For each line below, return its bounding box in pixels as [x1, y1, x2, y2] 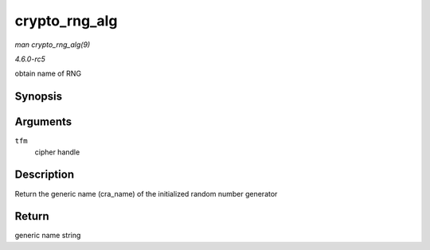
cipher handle [34, 147, 80, 157]
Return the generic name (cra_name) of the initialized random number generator [14, 189, 278, 198]
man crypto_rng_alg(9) [14, 40, 91, 49]
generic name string [14, 231, 81, 240]
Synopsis [14, 90, 63, 104]
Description [14, 168, 75, 182]
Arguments [14, 115, 72, 129]
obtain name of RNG [14, 68, 82, 79]
